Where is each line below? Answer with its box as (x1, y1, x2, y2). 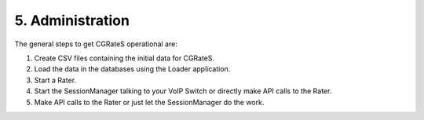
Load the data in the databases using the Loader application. (34, 64, 231, 74)
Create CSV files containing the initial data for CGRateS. (34, 53, 215, 63)
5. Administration (14, 12, 130, 29)
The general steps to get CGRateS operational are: (14, 39, 178, 49)
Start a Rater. (34, 75, 77, 85)
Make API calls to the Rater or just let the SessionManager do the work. (34, 97, 265, 107)
